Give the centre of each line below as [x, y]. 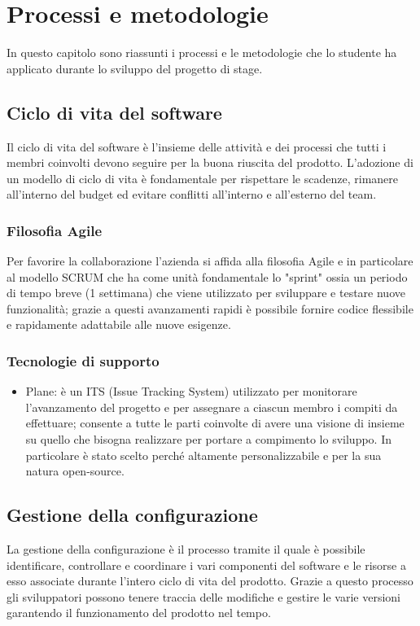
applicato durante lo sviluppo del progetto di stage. [135, 68]
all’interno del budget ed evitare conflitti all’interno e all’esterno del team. [192, 194]
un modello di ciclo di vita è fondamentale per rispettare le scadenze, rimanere [202, 178]
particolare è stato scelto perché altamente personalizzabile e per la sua [203, 455]
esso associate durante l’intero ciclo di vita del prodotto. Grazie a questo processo [210, 581]
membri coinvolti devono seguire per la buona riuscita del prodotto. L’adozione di [210, 162]
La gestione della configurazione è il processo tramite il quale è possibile [186, 549]
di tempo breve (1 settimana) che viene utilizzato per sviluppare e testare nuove [206, 293]
